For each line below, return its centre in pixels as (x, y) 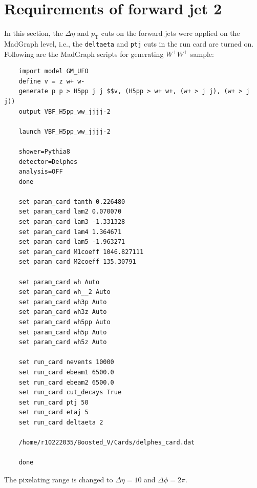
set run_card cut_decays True (70, 392)
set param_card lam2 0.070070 (70, 212)
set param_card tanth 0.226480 (72, 201)
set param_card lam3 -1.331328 (72, 222)
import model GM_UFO (53, 71)
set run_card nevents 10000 (66, 362)
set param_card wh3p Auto (63, 302)
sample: (202, 54)
